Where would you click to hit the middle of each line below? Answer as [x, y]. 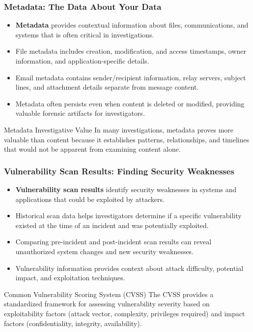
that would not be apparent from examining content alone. [92, 149]
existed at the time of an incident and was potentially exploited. [112, 225]
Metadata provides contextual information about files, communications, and [132, 25]
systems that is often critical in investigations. [85, 34]
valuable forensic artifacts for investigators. [80, 113]
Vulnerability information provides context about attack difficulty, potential [129, 268]
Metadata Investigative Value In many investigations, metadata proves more [119, 129]
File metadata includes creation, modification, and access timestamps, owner [131, 51]
